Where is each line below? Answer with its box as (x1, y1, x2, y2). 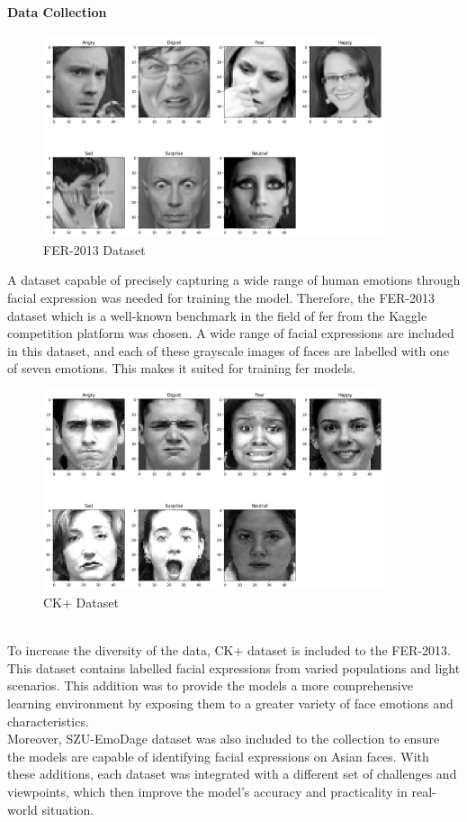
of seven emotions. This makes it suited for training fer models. (7, 359, 356, 378)
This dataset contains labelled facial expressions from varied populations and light (7, 658, 461, 677)
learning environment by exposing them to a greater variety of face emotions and (7, 693, 454, 712)
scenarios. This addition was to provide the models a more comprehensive (7, 676, 413, 695)
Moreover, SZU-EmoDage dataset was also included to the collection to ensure (7, 729, 440, 748)
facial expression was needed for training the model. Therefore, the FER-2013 (7, 288, 436, 307)
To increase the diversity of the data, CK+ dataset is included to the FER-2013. (7, 641, 451, 660)
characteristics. (7, 711, 89, 730)
